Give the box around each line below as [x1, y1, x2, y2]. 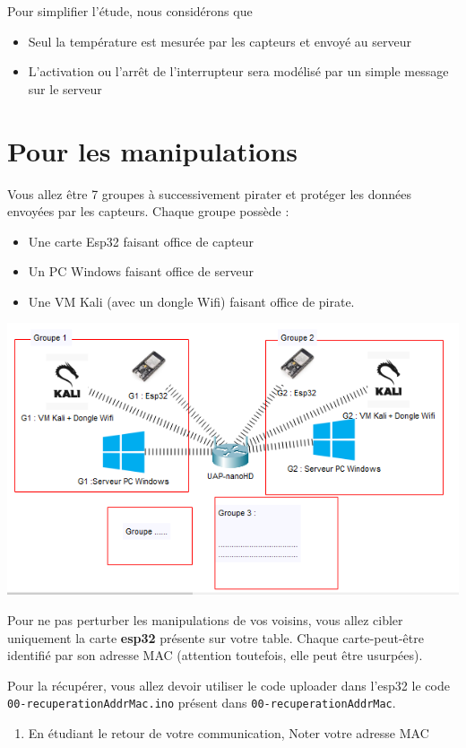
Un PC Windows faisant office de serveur [28, 262, 255, 281]
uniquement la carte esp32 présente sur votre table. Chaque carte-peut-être [7, 628, 424, 647]
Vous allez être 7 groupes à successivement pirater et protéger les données [7, 184, 412, 203]
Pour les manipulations [7, 132, 298, 169]
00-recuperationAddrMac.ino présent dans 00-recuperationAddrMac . [7, 693, 396, 712]
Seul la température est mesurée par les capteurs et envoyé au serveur [28, 31, 411, 50]
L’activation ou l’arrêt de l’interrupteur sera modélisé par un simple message [28, 62, 449, 81]
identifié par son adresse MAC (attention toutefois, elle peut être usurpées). [7, 646, 423, 665]
